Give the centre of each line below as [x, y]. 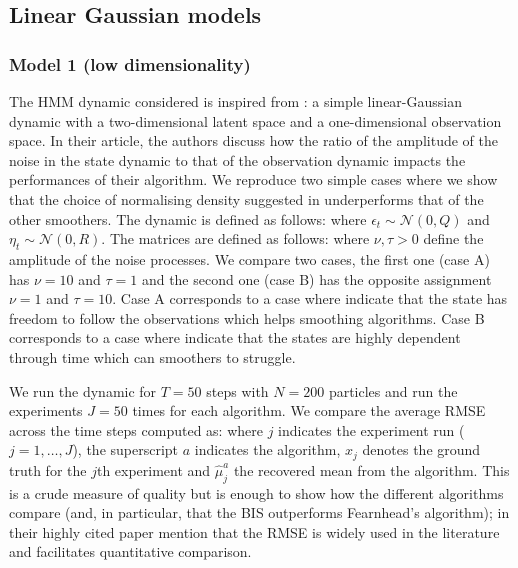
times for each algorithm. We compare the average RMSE [309, 410]
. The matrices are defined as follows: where [235, 238]
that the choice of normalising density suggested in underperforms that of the [246, 198]
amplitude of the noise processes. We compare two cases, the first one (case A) [249, 258]
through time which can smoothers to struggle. [152, 356]
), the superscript [125, 449]
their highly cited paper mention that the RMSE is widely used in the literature [254, 531]
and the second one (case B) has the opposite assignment [316, 278]
